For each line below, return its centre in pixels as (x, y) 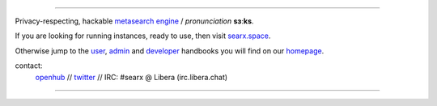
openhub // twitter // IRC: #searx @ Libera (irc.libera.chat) (132, 77)
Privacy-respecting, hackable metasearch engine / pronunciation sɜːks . (134, 21)
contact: (29, 66)
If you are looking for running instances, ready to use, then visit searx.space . (143, 36)
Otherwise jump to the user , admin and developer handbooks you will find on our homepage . (170, 51)
